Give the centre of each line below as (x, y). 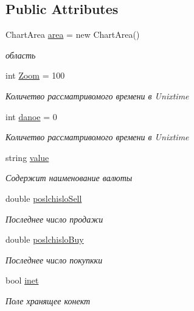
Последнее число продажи (54, 219)
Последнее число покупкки (54, 259)
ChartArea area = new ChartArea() (73, 34)
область (21, 55)
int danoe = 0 (31, 116)
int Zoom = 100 (35, 75)
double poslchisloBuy (45, 239)
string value (27, 157)
